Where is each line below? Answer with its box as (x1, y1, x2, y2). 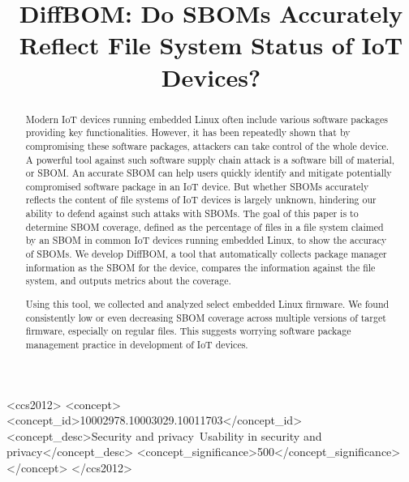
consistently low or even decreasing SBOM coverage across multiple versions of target (25, 310, 386, 324)
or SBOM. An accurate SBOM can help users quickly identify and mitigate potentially (25, 166, 392, 180)
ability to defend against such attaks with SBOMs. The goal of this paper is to (25, 207, 359, 220)
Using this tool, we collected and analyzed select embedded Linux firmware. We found (25, 296, 390, 310)
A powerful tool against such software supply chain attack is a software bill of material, (25, 152, 395, 166)
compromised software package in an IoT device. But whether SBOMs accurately (25, 179, 369, 193)
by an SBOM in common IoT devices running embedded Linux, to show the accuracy (25, 233, 387, 247)
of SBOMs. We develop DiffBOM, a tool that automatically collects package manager (25, 247, 387, 261)
